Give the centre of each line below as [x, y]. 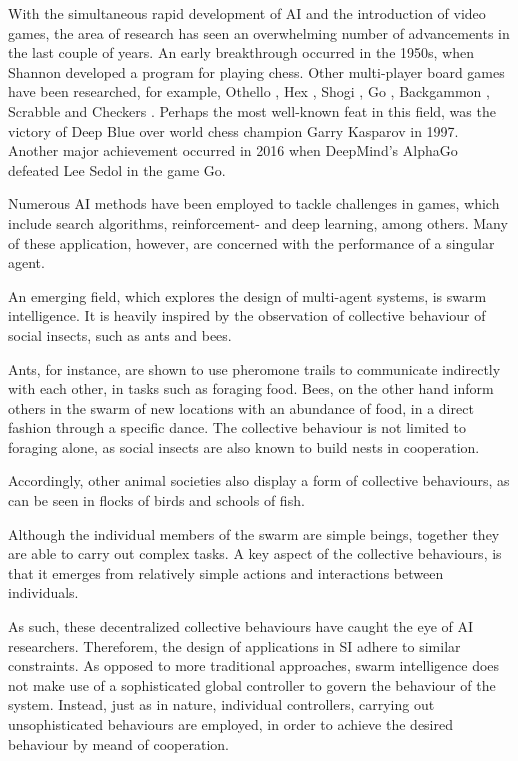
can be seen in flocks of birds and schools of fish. [156, 500]
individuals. [43, 592]
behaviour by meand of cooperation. [119, 743]
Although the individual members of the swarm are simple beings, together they [254, 533]
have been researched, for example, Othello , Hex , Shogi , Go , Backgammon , [249, 91]
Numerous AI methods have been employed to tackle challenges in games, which [254, 203]
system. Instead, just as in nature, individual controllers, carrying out [221, 704]
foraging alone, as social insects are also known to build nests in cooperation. [244, 446]
